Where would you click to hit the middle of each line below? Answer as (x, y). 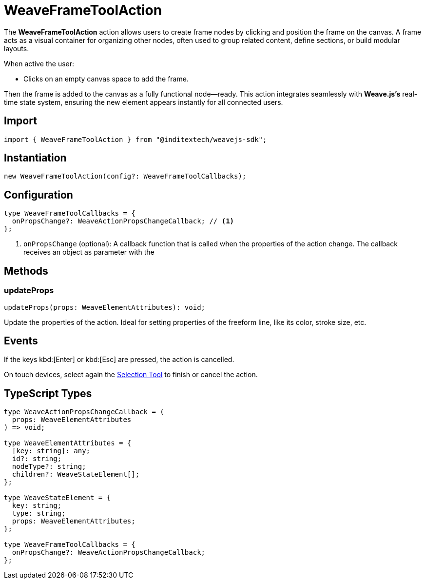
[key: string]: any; (51, 451)
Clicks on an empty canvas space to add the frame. (106, 79)
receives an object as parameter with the (89, 252)
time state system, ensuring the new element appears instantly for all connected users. (144, 102)
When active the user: (39, 63)
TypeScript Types (48, 393)
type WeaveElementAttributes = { (68, 443)
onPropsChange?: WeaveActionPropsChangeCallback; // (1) (123, 221)
